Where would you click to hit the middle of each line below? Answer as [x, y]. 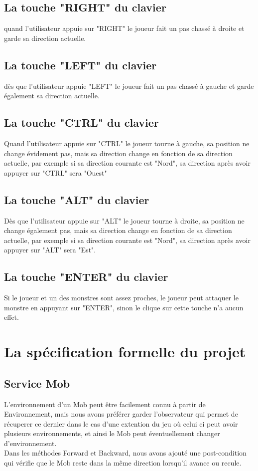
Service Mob [37, 383]
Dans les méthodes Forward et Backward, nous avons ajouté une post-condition [125, 453]
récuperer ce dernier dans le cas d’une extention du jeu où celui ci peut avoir [121, 423]
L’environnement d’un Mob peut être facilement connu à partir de [105, 404]
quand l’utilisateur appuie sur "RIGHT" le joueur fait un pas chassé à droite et [124, 28]
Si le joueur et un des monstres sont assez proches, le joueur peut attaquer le [121, 298]
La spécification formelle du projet [125, 352]
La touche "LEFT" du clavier [80, 65]
